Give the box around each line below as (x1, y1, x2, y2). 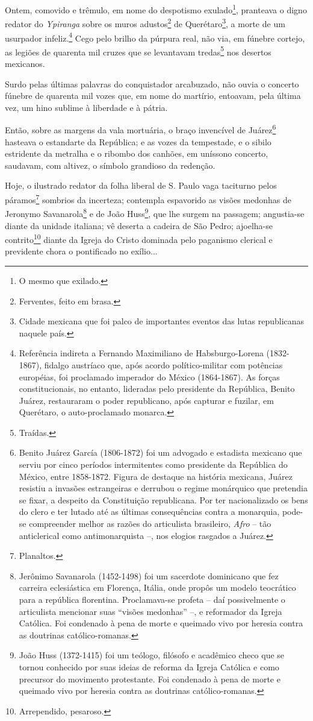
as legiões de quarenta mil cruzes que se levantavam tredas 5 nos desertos (5, 43, 271, 58)
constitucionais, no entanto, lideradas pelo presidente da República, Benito (19, 382, 295, 395)
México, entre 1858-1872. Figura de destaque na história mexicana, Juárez (19, 470, 293, 482)
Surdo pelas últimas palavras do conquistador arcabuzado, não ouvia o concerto (5, 77, 299, 90)
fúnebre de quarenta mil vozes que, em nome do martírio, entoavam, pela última (5, 89, 301, 102)
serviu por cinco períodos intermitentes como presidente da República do (19, 458, 288, 471)
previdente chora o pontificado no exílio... (5, 245, 158, 257)
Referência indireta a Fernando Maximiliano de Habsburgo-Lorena (19, 347, 264, 359)
